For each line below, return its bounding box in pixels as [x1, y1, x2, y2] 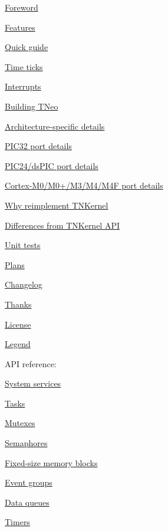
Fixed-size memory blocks [5, 456, 98, 469]
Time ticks [5, 60, 43, 72]
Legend [5, 338, 31, 350]
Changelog [5, 278, 42, 291]
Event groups [5, 476, 52, 489]
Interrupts [5, 80, 41, 93]
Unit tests [5, 239, 41, 251]
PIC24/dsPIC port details [5, 159, 98, 171]
